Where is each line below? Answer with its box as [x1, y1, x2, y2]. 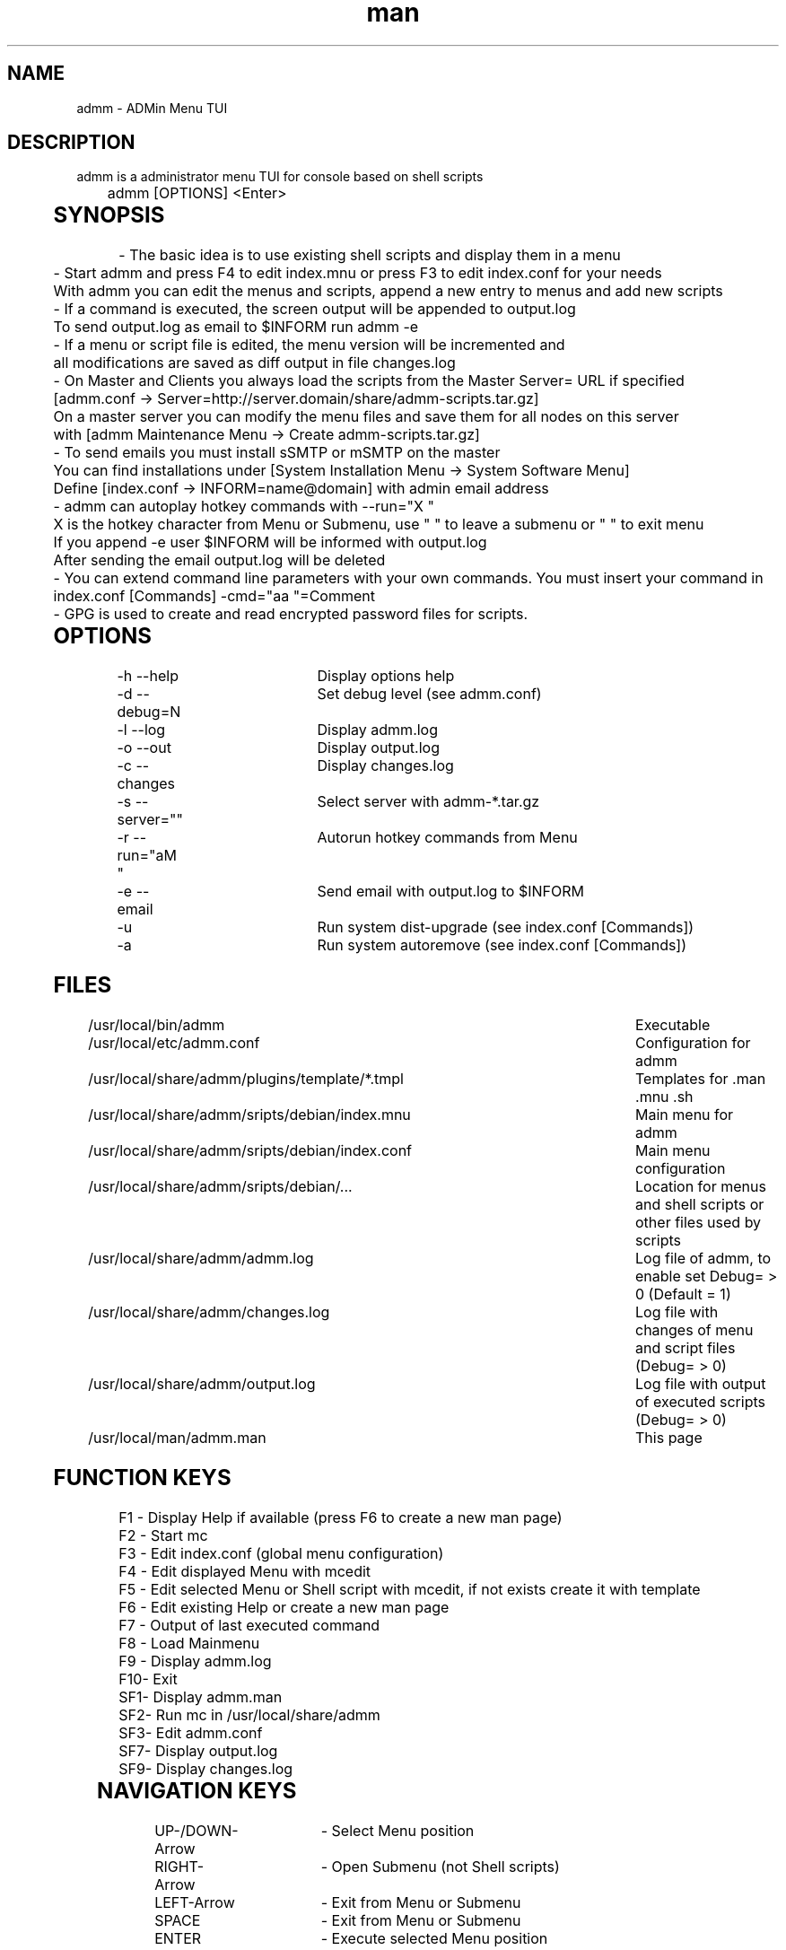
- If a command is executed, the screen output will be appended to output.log [53, 300, 576, 319]
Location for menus [635, 1177, 766, 1196]
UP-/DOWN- [154, 1821, 239, 1840]
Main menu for [635, 1106, 734, 1124]
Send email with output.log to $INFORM [317, 882, 585, 901]
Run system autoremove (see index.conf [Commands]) [317, 936, 687, 955]
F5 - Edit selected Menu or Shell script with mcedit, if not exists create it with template [118, 1579, 701, 1598]
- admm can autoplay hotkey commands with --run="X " [53, 497, 434, 516]
